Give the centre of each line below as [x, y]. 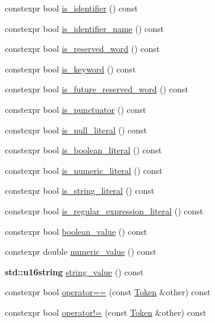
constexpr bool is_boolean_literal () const [83, 150]
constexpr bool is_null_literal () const [76, 130]
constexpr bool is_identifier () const [71, 8]
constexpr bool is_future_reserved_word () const [97, 89]
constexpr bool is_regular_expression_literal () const [104, 210]
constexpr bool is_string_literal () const [80, 190]
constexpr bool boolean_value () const [76, 231]
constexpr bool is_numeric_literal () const [84, 170]
